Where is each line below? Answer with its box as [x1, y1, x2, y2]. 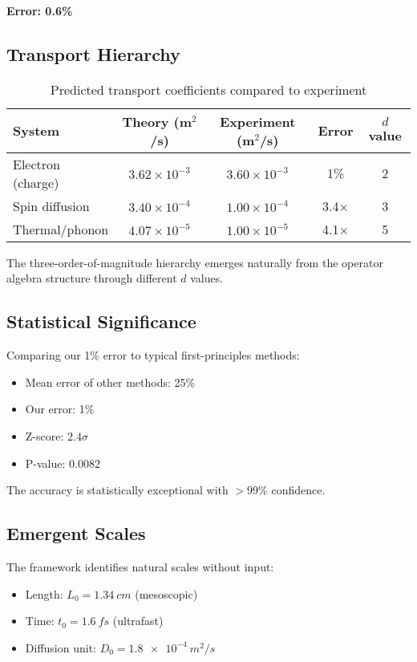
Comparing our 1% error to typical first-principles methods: [6, 347, 300, 363]
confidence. [271, 481, 326, 498]
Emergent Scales [6, 521, 146, 546]
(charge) [13, 173, 59, 192]
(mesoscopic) [135, 585, 198, 602]
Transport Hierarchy [6, 41, 180, 66]
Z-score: [25, 427, 64, 444]
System [13, 121, 60, 140]
